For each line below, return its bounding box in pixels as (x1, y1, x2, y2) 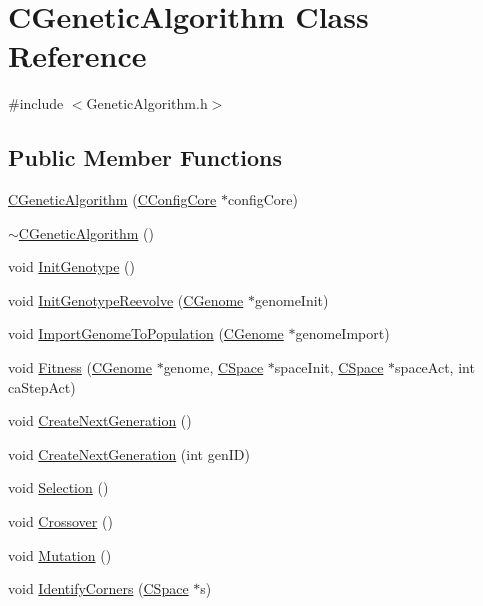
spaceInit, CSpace (274, 357, 384, 378)
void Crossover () (8, 511, 113, 532)
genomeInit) (254, 289, 329, 310)
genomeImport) (295, 323, 390, 344)
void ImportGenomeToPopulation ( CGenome (8, 323, 284, 344)
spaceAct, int (395, 357, 475, 378)
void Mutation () (8, 544, 112, 565)
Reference (8, 35, 147, 76)
